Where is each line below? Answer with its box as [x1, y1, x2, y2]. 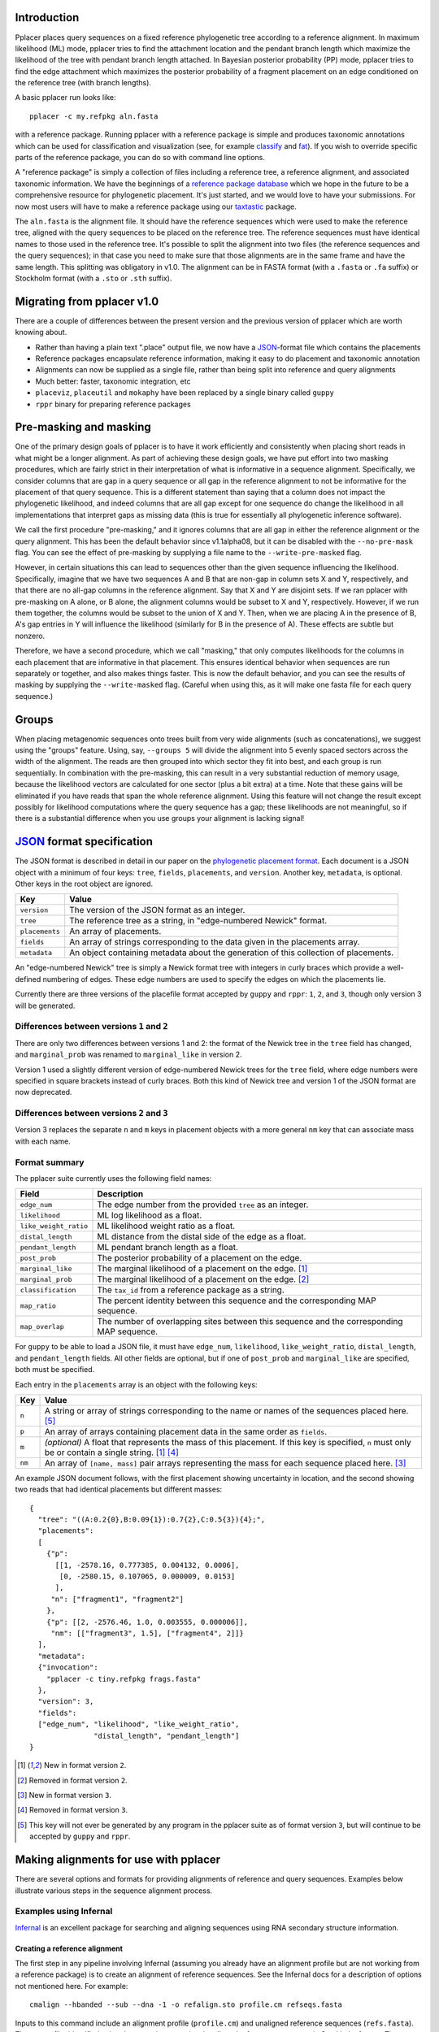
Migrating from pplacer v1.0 [15, 294, 159, 308]
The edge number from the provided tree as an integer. [97, 1199, 309, 1210]
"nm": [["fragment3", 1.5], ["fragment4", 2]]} [50, 1628, 244, 1638]
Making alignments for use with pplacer [15, 1853, 221, 1867]
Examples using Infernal [15, 1906, 113, 1917]
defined [15, 974, 41, 983]
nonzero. [15, 631, 46, 640]
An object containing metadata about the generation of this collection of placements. [69, 947, 394, 958]
